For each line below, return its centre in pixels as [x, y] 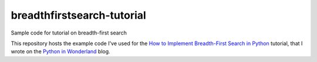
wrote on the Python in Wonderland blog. [61, 51]
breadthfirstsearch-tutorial [78, 15]
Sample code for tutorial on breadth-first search [69, 33]
